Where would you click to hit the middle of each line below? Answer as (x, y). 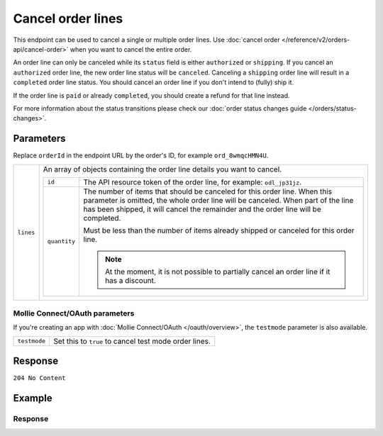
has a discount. (131, 280)
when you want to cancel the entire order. (131, 49)
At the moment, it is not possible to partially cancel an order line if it (218, 272)
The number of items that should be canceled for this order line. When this (208, 191)
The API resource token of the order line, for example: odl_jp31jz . (192, 182)
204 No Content (40, 378)
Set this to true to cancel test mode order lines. (132, 341)
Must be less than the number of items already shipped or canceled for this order (219, 230)
